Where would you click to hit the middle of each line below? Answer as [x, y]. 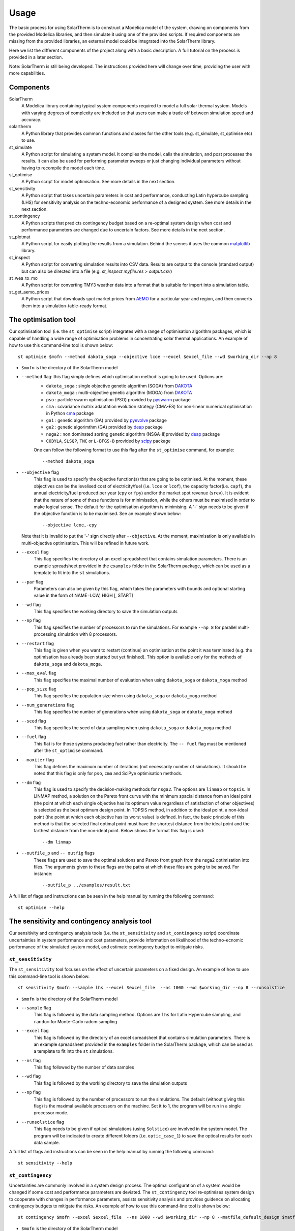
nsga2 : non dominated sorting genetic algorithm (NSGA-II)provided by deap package [133, 434]
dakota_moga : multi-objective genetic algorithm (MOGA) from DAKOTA [119, 393]
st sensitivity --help [45, 1163]
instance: [43, 874]
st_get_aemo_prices [29, 292]
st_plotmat [20, 237]
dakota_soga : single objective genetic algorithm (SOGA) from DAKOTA [119, 386]
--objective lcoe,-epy [70, 525]
